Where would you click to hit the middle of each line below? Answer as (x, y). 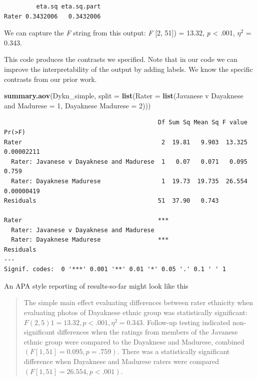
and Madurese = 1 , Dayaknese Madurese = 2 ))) (77, 105)
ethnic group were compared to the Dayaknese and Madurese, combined (134, 341)
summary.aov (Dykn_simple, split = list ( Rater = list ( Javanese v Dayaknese (124, 96)
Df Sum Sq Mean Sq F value (202, 123)
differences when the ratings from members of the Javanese (147, 332)
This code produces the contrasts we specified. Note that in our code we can (121, 59)
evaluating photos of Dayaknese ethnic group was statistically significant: (135, 312)
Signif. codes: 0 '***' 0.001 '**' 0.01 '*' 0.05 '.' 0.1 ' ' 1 (115, 269)
